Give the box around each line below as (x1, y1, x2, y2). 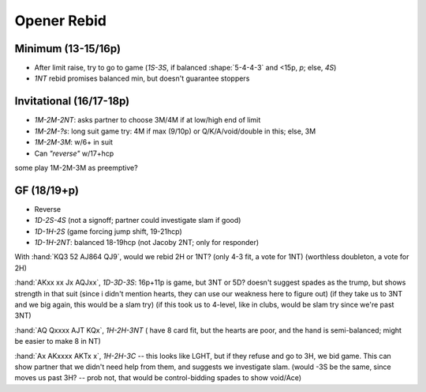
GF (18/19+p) (14, 183, 79, 197)
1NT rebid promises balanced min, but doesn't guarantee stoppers (34, 73, 250, 83)
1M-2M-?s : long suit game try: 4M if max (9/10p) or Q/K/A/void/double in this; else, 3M (34, 126, 316, 136)
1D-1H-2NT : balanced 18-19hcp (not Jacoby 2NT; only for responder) (34, 238, 260, 247)
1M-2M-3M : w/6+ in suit (34, 138, 114, 147)
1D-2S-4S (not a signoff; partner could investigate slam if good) (34, 216, 241, 225)
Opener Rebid (14, 12, 106, 29)
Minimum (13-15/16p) (14, 42, 121, 55)
